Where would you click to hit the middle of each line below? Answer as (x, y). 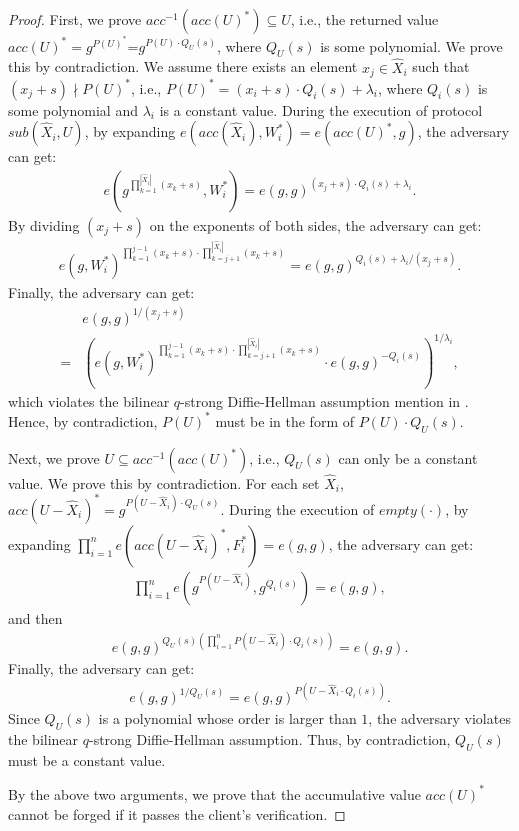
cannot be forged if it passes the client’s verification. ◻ (177, 813)
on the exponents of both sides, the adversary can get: (315, 224)
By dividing (44, 224)
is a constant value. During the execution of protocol (321, 109)
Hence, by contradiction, (83, 420)
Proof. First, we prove (75, 19)
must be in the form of (284, 420)
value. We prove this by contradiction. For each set (164, 482)
